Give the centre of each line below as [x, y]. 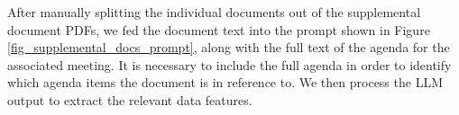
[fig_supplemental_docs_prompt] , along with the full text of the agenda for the [229, 47]
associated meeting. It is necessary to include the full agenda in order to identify [229, 64]
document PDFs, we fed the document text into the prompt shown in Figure [219, 29]
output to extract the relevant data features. [130, 99]
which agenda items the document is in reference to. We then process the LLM [225, 82]
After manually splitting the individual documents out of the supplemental [214, 12]
